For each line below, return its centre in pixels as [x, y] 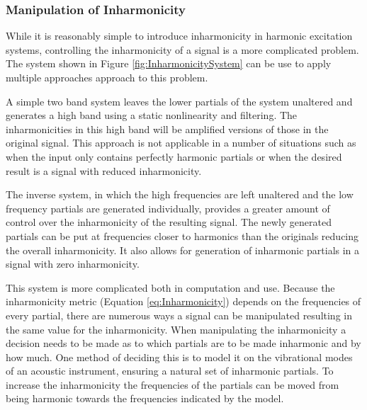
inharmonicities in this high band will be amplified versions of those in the [167, 129]
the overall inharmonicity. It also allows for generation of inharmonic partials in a [183, 250]
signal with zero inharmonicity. [73, 264]
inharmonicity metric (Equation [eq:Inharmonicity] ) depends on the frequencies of [183, 301]
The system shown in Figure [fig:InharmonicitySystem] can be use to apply [169, 63]
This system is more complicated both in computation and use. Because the [170, 287]
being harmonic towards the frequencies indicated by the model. [145, 398]
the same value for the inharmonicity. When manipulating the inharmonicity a [176, 329]
